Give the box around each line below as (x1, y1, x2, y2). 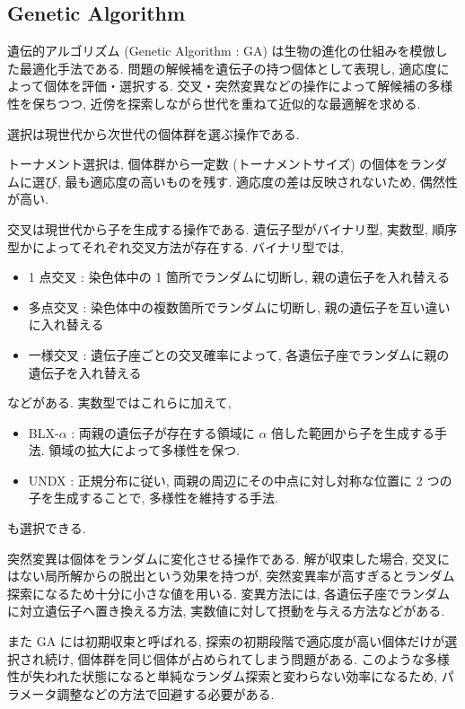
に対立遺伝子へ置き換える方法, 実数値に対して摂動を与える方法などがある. (7, 601, 445, 620)
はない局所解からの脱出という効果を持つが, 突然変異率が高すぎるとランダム (7, 566, 455, 585)
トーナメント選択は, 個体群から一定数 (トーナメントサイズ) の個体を (7, 154, 410, 173)
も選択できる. (7, 519, 86, 538)
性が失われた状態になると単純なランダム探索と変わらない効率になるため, (7, 667, 438, 686)
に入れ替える (28, 315, 104, 334)
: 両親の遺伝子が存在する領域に (71, 423, 255, 442)
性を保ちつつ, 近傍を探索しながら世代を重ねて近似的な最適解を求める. (7, 93, 421, 112)
